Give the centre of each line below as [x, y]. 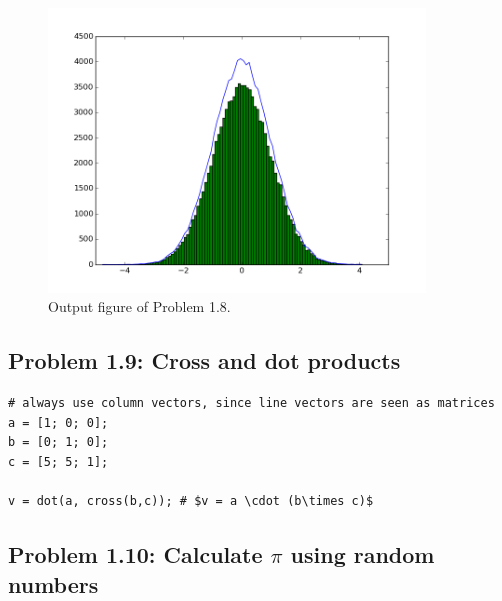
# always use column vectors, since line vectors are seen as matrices [251, 403]
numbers [53, 583]
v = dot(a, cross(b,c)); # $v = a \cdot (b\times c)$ [191, 501]
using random [362, 554]
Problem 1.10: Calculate [135, 554]
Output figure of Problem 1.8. [139, 306]
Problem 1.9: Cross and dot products [204, 360]
